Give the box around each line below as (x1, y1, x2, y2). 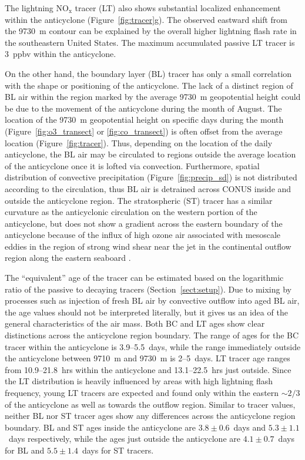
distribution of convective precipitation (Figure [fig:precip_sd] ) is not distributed (5, 171, 297, 183)
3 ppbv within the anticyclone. (5, 48, 116, 60)
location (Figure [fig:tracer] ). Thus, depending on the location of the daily (5, 136, 273, 149)
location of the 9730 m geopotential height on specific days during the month (5, 113, 284, 126)
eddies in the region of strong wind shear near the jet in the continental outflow (5, 240, 291, 252)
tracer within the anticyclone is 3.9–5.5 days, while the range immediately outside (5, 340, 301, 352)
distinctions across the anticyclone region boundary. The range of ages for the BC (5, 329, 299, 341)
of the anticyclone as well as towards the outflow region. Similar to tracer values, (5, 398, 296, 410)
